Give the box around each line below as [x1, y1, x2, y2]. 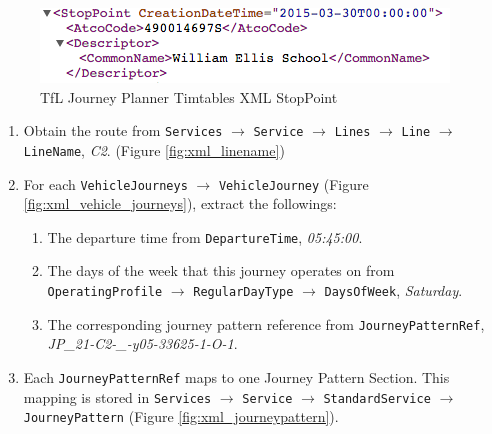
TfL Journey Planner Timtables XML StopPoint [40, 86, 338, 107]
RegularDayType [193, 285, 294, 299]
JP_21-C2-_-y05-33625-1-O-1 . [47, 333, 238, 354]
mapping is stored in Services [23, 386, 212, 407]
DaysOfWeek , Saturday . [324, 280, 463, 300]
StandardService [323, 391, 431, 406]
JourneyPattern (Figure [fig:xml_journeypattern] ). [23, 406, 339, 427]
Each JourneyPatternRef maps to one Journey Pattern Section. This [23, 366, 450, 387]
